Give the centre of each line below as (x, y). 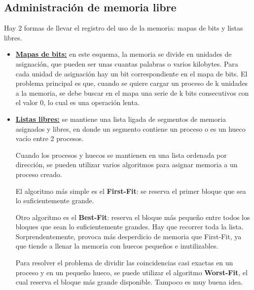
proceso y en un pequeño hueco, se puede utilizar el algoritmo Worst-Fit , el (131, 272)
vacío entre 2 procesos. (50, 138)
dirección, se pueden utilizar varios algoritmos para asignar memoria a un (127, 164)
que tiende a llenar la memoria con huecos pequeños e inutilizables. (117, 246)
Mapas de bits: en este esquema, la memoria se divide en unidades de (124, 54)
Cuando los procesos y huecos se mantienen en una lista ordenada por (121, 155)
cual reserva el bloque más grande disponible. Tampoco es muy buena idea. (129, 282)
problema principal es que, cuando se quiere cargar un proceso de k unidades (132, 83)
